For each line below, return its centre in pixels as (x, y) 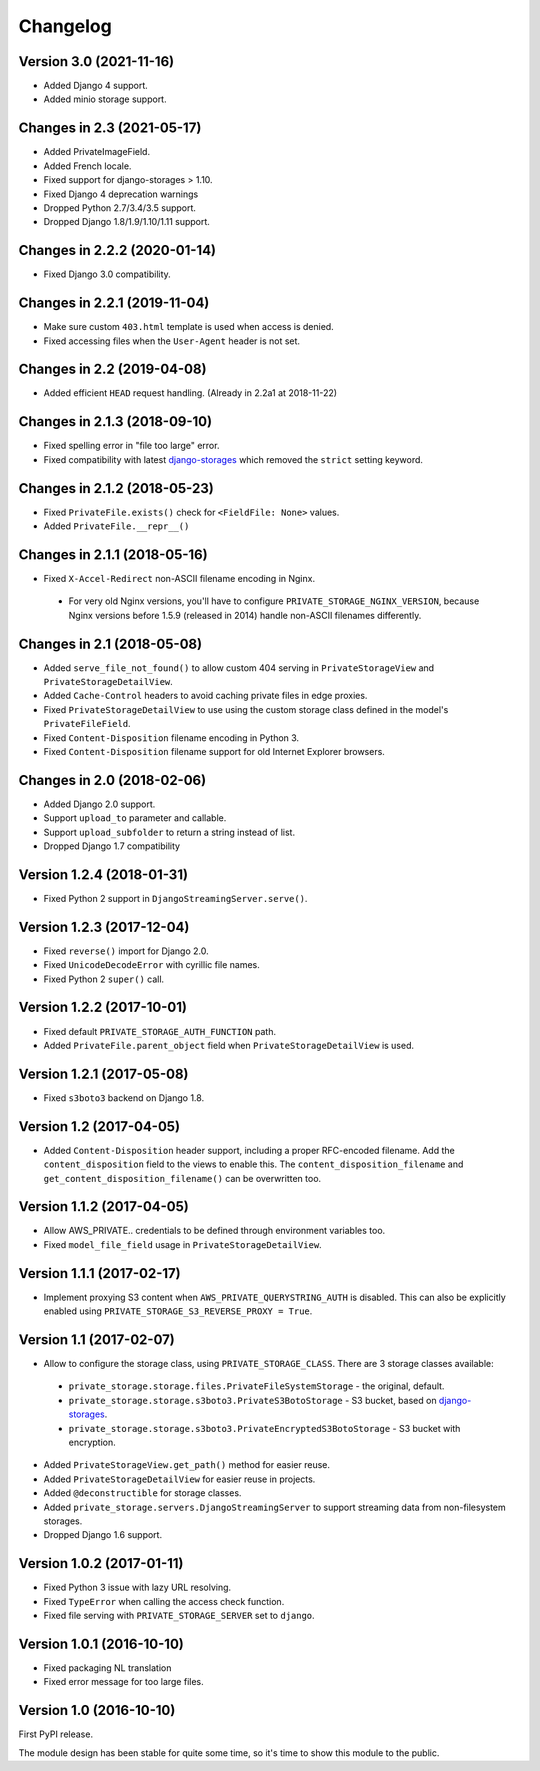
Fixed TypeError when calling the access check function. (164, 1601)
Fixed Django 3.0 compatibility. (107, 274)
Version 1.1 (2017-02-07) (96, 1339)
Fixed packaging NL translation (107, 1667)
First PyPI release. (56, 1734)
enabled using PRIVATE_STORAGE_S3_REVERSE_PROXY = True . (178, 1311)
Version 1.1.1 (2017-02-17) (99, 1273)
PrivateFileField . (87, 724)
